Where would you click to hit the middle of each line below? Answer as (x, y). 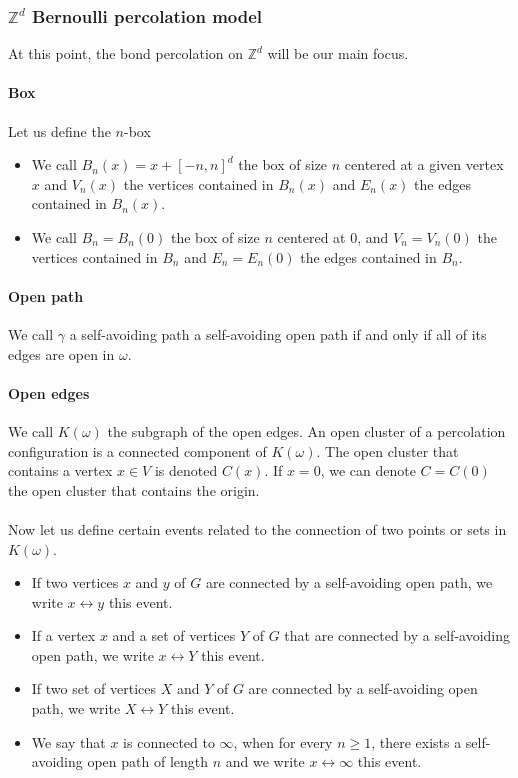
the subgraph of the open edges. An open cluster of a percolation (306, 430)
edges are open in (61, 353)
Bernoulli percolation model (147, 15)
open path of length (148, 761)
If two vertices (75, 582)
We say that (68, 741)
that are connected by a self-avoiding (397, 635)
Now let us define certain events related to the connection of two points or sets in (257, 528)
